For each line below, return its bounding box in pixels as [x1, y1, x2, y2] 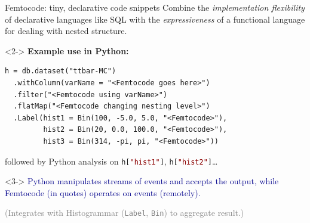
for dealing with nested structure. [5, 24, 127, 37]
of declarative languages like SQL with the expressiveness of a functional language [5, 13, 305, 25]
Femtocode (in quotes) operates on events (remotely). [5, 186, 201, 199]
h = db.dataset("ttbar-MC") [5, 67, 116, 76]
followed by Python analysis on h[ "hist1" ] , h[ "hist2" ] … [5, 154, 218, 167]
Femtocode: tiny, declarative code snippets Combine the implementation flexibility [5, 1, 305, 13]
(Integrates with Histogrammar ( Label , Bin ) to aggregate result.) [5, 206, 244, 219]
